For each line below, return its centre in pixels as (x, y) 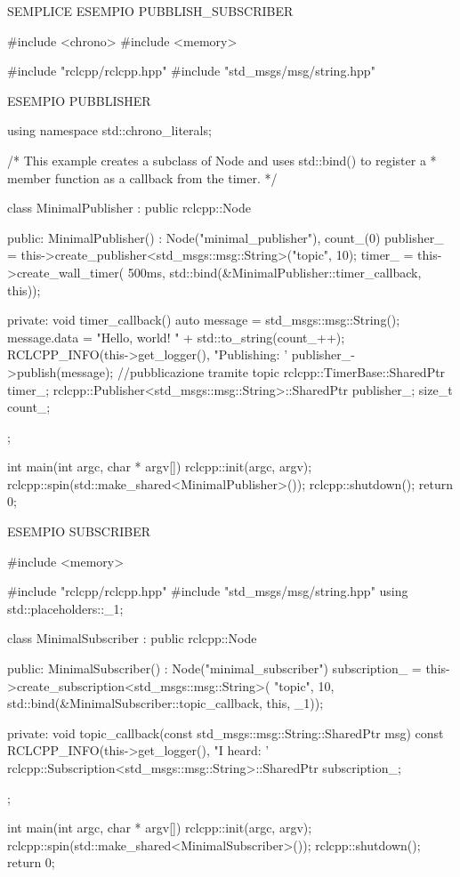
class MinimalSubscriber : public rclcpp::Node (132, 638)
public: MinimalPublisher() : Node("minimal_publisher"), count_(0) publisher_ (226, 237)
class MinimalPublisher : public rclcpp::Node (129, 208)
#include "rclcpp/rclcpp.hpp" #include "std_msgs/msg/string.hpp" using (208, 591)
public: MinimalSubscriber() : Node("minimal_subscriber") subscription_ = (214, 668)
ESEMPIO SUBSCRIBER (79, 531)
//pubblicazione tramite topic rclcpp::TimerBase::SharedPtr (281, 371)
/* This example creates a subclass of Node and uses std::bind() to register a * (222, 160)
